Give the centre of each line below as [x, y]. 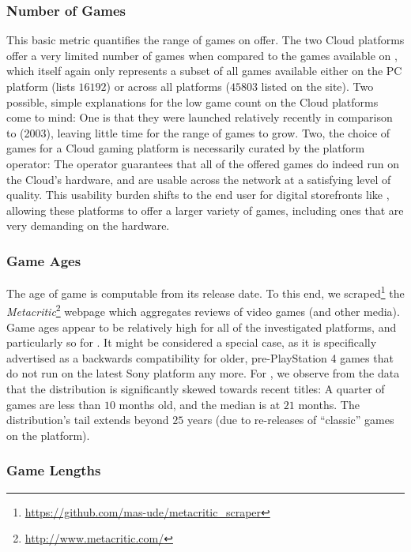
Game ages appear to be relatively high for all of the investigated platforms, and [202, 327]
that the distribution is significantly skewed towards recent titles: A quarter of [196, 389]
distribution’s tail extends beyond [88, 420]
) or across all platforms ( [168, 86]
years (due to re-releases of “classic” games [290, 420]
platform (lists [41, 86]
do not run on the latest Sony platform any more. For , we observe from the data [203, 373]
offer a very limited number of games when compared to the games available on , [202, 55]
